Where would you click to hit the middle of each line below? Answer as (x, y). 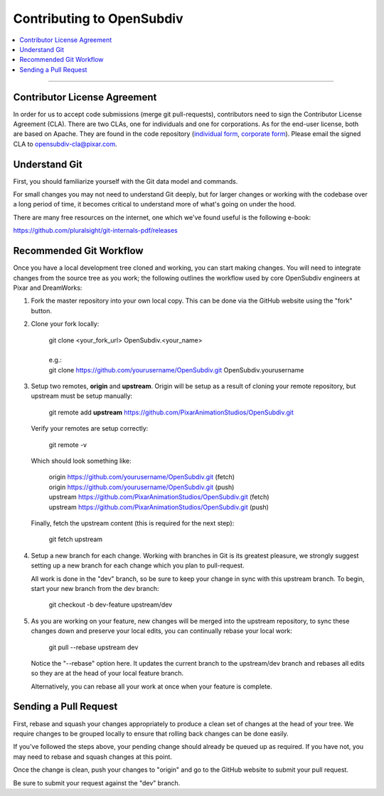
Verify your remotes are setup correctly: (90, 429)
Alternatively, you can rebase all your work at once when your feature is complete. (152, 686)
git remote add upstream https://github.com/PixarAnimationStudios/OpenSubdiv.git (171, 412)
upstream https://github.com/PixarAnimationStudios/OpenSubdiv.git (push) (159, 507)
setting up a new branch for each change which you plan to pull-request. (138, 565)
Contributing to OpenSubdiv (98, 19)
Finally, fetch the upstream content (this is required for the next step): (133, 523)
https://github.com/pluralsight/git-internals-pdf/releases (95, 231)
